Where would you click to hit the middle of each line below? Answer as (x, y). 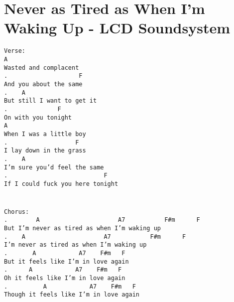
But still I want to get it (51, 101)
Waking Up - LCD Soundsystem (117, 28)
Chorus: (17, 212)
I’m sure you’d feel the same (54, 167)
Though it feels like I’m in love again (72, 295)
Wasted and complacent (42, 68)
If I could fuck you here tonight (61, 184)
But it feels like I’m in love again (66, 261)
